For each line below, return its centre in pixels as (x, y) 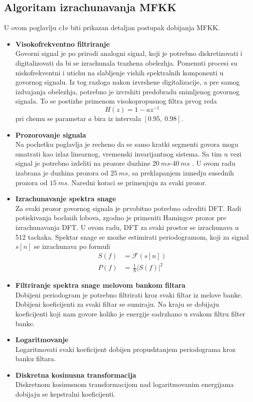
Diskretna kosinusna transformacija (76, 375)
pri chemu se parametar (51, 118)
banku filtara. (36, 358)
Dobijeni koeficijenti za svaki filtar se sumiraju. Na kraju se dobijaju (117, 304)
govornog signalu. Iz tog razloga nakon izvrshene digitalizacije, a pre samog (127, 82)
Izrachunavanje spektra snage (66, 199)
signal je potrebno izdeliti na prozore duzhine (83, 163)
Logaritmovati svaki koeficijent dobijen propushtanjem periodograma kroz (125, 349)
